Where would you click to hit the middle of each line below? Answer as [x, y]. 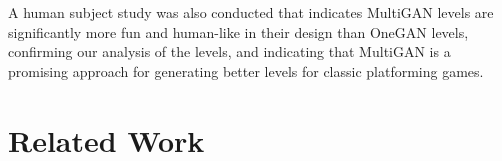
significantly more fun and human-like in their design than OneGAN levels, [238, 31]
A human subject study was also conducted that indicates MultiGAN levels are [251, 12]
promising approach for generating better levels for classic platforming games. [246, 70]
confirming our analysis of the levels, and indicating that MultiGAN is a [229, 51]
